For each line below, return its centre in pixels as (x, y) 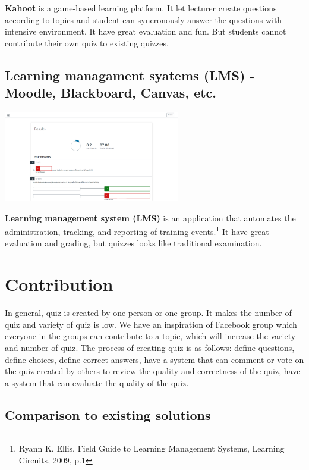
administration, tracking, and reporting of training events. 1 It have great (137, 231)
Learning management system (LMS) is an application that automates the (150, 217)
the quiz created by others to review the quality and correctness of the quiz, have (153, 371)
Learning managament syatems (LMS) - (130, 75)
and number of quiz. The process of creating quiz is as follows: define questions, (150, 347)
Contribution (59, 284)
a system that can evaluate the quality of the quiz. (97, 382)
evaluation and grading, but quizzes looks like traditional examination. (133, 243)
